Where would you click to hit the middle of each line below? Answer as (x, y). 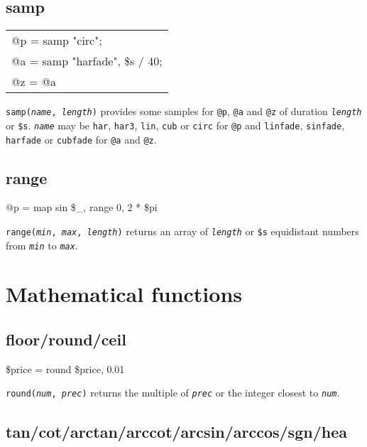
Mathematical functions (124, 294)
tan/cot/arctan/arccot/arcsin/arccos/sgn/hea (176, 431)
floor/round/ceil (66, 339)
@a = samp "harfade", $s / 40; (87, 61)
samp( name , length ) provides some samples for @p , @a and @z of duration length (184, 111)
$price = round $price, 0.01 (65, 368)
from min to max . (42, 245)
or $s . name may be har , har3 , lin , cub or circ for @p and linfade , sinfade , (175, 125)
